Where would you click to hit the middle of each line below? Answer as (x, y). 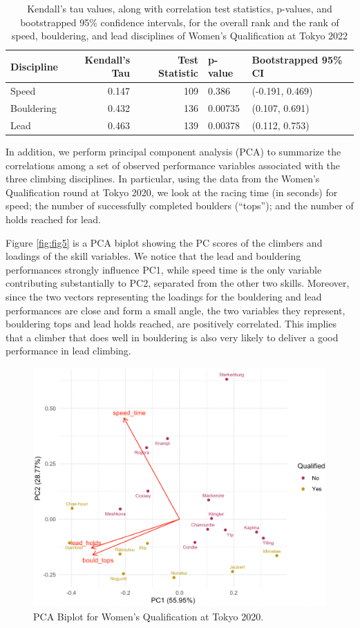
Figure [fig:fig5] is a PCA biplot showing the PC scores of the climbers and (164, 242)
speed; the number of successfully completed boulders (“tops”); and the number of (180, 206)
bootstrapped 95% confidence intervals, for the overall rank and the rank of (180, 22)
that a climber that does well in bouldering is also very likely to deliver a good (172, 337)
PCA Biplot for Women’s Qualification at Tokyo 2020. (149, 617)
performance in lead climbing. (68, 351)
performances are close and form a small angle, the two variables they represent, (176, 310)
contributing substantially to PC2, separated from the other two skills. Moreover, (178, 283)
